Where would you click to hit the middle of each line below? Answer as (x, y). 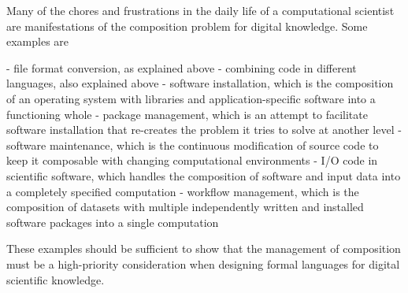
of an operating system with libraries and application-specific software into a (191, 98)
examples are (38, 41)
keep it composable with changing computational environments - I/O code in (192, 160)
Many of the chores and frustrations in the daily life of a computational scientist (200, 10)
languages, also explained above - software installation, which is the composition (200, 83)
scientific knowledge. (56, 279)
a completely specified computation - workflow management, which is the (183, 191)
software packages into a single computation (113, 222)
